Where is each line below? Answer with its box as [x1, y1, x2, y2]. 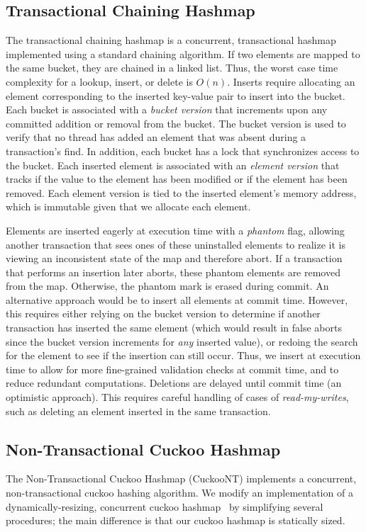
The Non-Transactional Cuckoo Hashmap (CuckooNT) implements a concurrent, [6, 471, 357, 486]
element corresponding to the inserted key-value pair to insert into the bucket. [6, 88, 345, 103]
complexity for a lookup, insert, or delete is [6, 74, 193, 89]
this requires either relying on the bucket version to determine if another [6, 306, 321, 321]
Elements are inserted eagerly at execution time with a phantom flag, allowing [6, 222, 345, 237]
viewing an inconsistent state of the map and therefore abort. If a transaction [6, 251, 343, 266]
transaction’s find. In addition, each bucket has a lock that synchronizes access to [6, 143, 360, 158]
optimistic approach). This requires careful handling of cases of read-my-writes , [6, 390, 349, 404]
